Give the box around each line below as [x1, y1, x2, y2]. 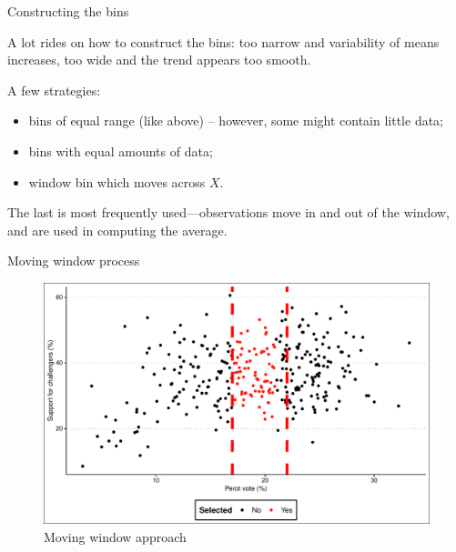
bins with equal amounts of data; [28, 141, 213, 160]
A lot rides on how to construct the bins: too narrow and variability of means [7, 32, 440, 51]
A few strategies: [7, 80, 101, 99]
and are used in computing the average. [7, 220, 228, 239]
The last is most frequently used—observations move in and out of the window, [7, 203, 450, 222]
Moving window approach [44, 527, 187, 546]
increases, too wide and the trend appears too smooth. [7, 50, 311, 69]
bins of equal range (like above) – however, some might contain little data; [28, 111, 444, 130]
